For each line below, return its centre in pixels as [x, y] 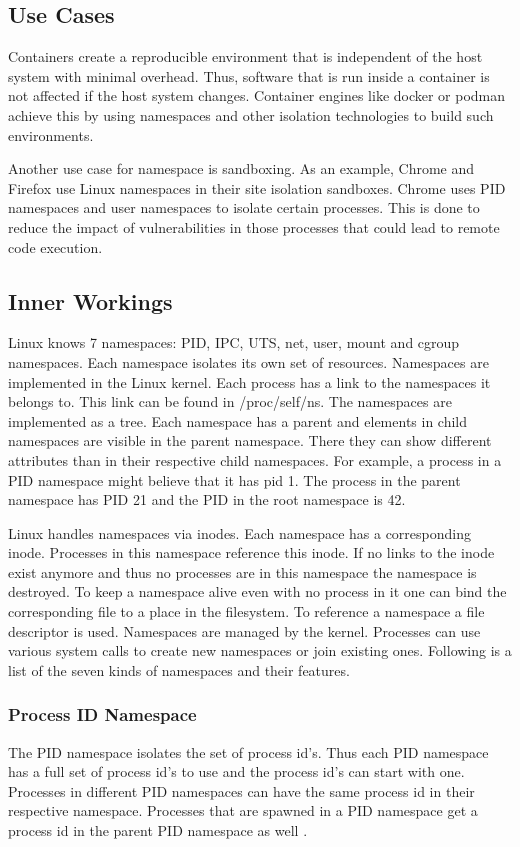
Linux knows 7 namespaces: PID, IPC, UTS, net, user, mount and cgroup [234, 342]
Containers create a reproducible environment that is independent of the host [245, 56]
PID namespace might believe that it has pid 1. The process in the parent [234, 479]
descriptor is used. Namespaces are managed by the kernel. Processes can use [244, 630]
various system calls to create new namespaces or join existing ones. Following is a [260, 650]
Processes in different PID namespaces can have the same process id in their [241, 790]
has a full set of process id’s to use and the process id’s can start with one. [236, 771]
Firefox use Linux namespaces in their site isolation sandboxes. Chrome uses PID [257, 187]
